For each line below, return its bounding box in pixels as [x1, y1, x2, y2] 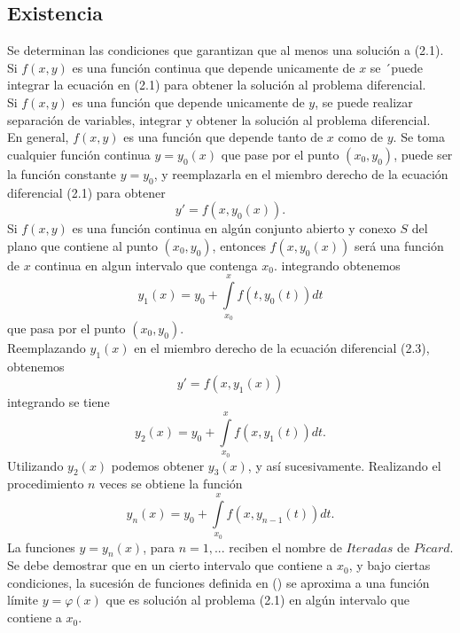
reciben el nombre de [229, 537, 342, 556]
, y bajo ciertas [348, 556, 431, 574]
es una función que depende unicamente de [72, 92, 305, 111]
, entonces [212, 236, 266, 254]
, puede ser [394, 145, 453, 163]
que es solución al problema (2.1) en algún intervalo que [105, 590, 409, 609]
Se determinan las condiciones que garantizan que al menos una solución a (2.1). [7, 41, 444, 59]
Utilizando [7, 456, 64, 474]
